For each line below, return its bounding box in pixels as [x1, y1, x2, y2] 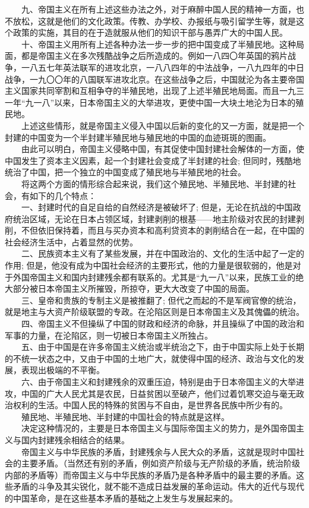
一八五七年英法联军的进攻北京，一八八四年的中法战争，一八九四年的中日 [21, 61, 304, 73]
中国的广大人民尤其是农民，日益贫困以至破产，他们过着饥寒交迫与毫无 [21, 387, 296, 399]
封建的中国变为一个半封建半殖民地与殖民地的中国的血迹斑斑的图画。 [5, 131, 271, 143]
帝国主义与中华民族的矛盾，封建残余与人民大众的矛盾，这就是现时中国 [21, 445, 296, 457]
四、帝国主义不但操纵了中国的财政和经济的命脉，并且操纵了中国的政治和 [21, 317, 304, 330]
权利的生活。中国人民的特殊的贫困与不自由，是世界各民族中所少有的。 [12, 399, 288, 411]
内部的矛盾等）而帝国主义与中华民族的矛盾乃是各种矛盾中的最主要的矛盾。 [5, 468, 296, 481]
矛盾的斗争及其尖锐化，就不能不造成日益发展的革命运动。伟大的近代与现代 [12, 480, 304, 493]
